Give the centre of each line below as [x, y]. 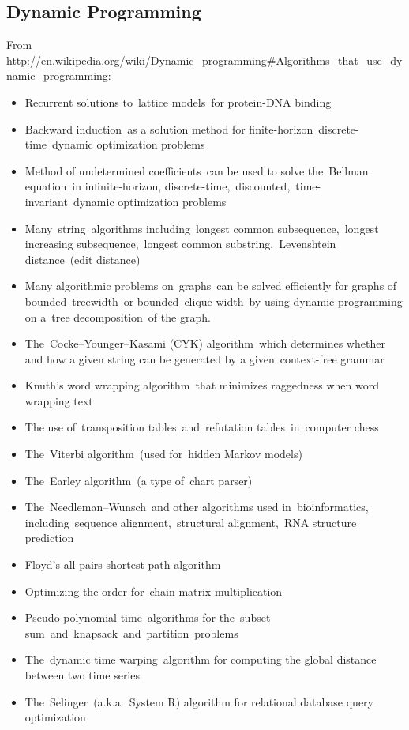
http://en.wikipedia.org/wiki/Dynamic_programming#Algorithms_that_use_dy [204, 60]
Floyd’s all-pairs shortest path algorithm [123, 564]
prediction [49, 538]
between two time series [82, 675]
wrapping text [59, 400]
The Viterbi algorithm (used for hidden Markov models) [163, 454]
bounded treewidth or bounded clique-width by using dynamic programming [214, 301]
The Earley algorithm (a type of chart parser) [139, 480]
